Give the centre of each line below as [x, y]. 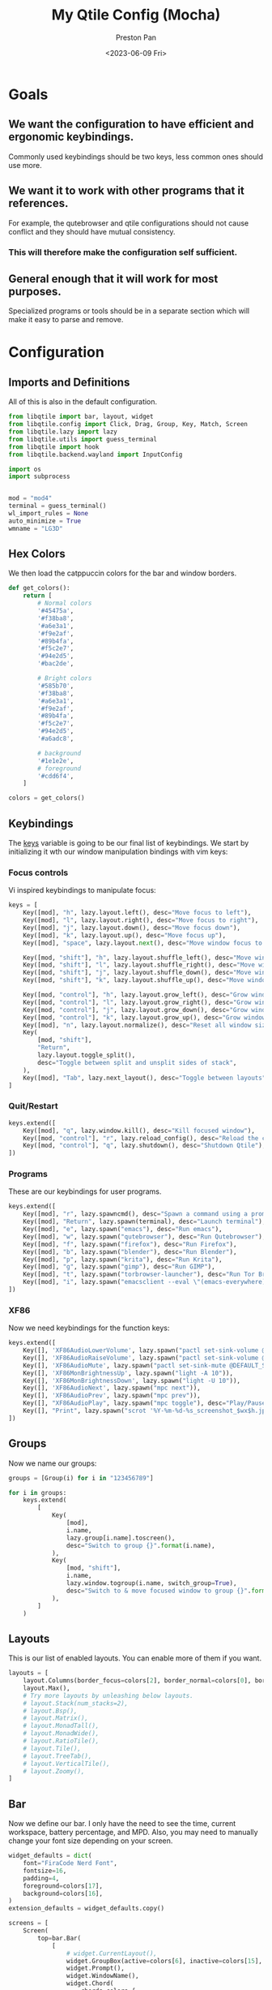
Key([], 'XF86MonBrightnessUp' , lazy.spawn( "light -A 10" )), [128, 1373]
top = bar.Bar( [59, 1938]
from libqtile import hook [54, 447]
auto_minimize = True [45, 521]
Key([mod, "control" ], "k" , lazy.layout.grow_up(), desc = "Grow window [144, 1017]
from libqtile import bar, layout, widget [81, 417]
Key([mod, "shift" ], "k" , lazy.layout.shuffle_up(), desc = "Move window [146, 980]
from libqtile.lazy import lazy [63, 432]
